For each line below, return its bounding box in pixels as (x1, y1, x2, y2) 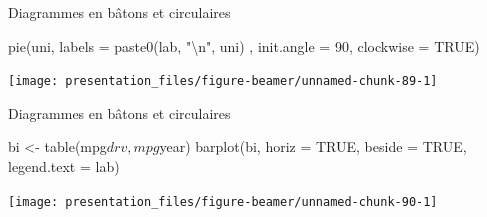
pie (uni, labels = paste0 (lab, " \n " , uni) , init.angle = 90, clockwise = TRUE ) (8, 35, 480, 56)
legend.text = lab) (8, 156, 120, 177)
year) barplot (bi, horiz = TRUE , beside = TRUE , (159, 136, 467, 157)
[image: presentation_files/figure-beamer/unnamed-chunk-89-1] (8, 74, 438, 89)
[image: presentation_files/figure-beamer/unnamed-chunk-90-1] (8, 194, 438, 209)
